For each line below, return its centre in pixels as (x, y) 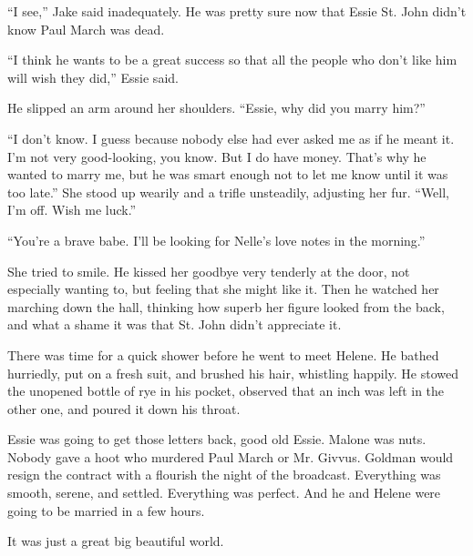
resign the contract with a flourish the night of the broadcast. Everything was (224, 475)
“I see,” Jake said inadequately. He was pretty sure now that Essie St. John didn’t (237, 11)
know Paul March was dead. (86, 29)
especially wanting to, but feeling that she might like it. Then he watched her (223, 289)
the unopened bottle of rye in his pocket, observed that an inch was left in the (226, 391)
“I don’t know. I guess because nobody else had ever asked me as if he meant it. (231, 138)
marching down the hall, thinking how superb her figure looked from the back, (226, 306)
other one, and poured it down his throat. (124, 408)
